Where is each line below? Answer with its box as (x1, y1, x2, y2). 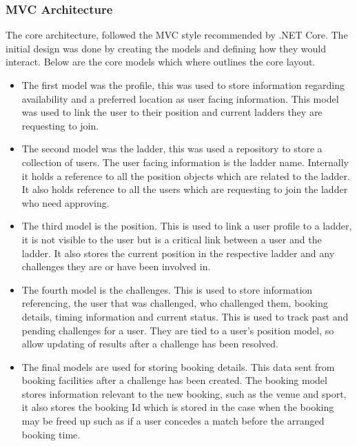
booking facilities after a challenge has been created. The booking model (21, 373, 327, 387)
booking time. (21, 427, 81, 441)
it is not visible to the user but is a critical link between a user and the (21, 232, 322, 246)
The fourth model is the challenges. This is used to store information (21, 282, 313, 296)
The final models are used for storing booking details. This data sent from (21, 359, 335, 374)
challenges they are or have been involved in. (21, 259, 211, 274)
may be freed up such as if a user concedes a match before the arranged (21, 414, 325, 428)
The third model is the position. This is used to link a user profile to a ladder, (21, 219, 352, 233)
